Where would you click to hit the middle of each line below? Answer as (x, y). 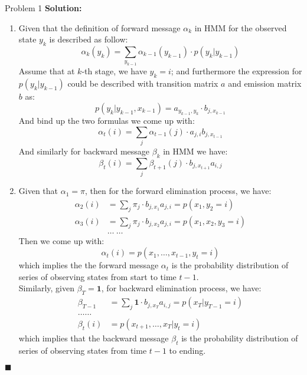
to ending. (187, 350)
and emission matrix (265, 83)
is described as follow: (89, 39)
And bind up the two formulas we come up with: (107, 121)
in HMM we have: (195, 151)
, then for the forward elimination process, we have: (178, 191)
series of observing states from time (83, 350)
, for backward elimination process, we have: (181, 288)
